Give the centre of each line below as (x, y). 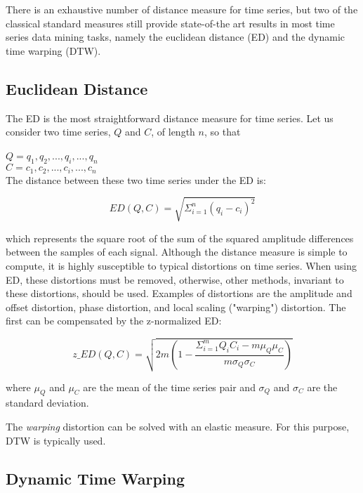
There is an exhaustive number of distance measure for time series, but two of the (182, 9)
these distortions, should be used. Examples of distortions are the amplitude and (179, 293)
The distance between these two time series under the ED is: (136, 179)
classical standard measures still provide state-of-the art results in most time (170, 23)
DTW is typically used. (56, 440)
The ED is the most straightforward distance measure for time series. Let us (170, 118)
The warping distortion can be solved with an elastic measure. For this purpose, (178, 426)
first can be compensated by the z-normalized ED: (114, 321)
